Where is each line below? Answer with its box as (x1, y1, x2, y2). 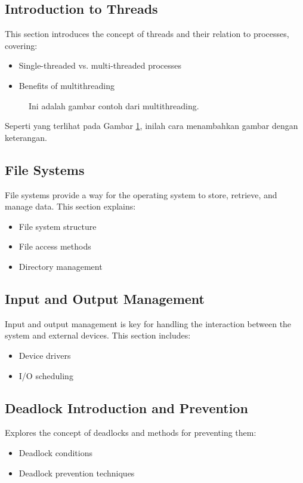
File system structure (18, 220, 97, 232)
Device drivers (18, 349, 71, 361)
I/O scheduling (18, 369, 73, 382)
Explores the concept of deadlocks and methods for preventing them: (5, 426, 256, 439)
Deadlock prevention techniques (18, 466, 135, 479)
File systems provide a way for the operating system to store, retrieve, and (5, 188, 277, 201)
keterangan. (5, 131, 47, 143)
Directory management (18, 260, 103, 272)
